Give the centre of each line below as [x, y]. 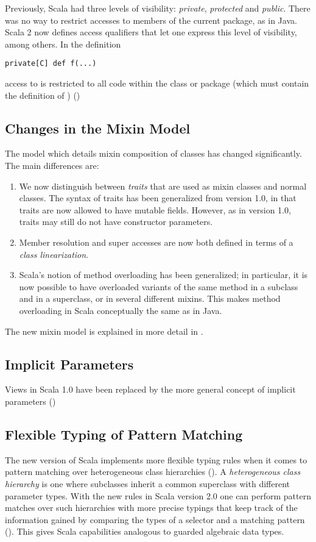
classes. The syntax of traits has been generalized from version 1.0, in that [158, 198]
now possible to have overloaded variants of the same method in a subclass [159, 286]
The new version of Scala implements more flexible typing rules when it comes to [156, 459]
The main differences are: [52, 166]
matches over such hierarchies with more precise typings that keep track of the [151, 508]
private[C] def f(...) [51, 64]
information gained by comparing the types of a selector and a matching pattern [155, 519]
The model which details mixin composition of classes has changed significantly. [153, 153]
